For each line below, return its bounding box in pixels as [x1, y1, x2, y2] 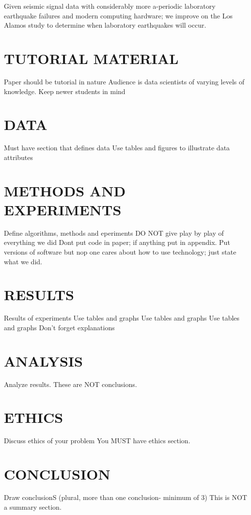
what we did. [4, 256, 42, 266]
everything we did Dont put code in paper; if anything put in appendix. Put [4, 237, 230, 247]
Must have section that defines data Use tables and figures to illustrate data [4, 143, 230, 153]
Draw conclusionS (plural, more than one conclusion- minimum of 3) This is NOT [4, 492, 247, 502]
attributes [4, 152, 33, 162]
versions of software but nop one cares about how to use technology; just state [4, 246, 236, 257]
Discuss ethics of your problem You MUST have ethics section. [4, 435, 190, 446]
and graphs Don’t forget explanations [4, 322, 115, 332]
